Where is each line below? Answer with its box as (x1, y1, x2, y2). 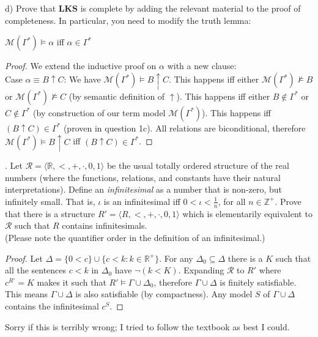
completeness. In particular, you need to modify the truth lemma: (5, 13, 251, 26)
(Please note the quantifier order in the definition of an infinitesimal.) (5, 231, 265, 243)
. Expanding (178, 264, 224, 276)
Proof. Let (5, 251, 43, 264)
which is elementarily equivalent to (182, 207, 312, 220)
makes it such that (37, 275, 106, 288)
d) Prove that (5, 2, 56, 14)
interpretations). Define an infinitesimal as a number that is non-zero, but (5, 183, 282, 196)
